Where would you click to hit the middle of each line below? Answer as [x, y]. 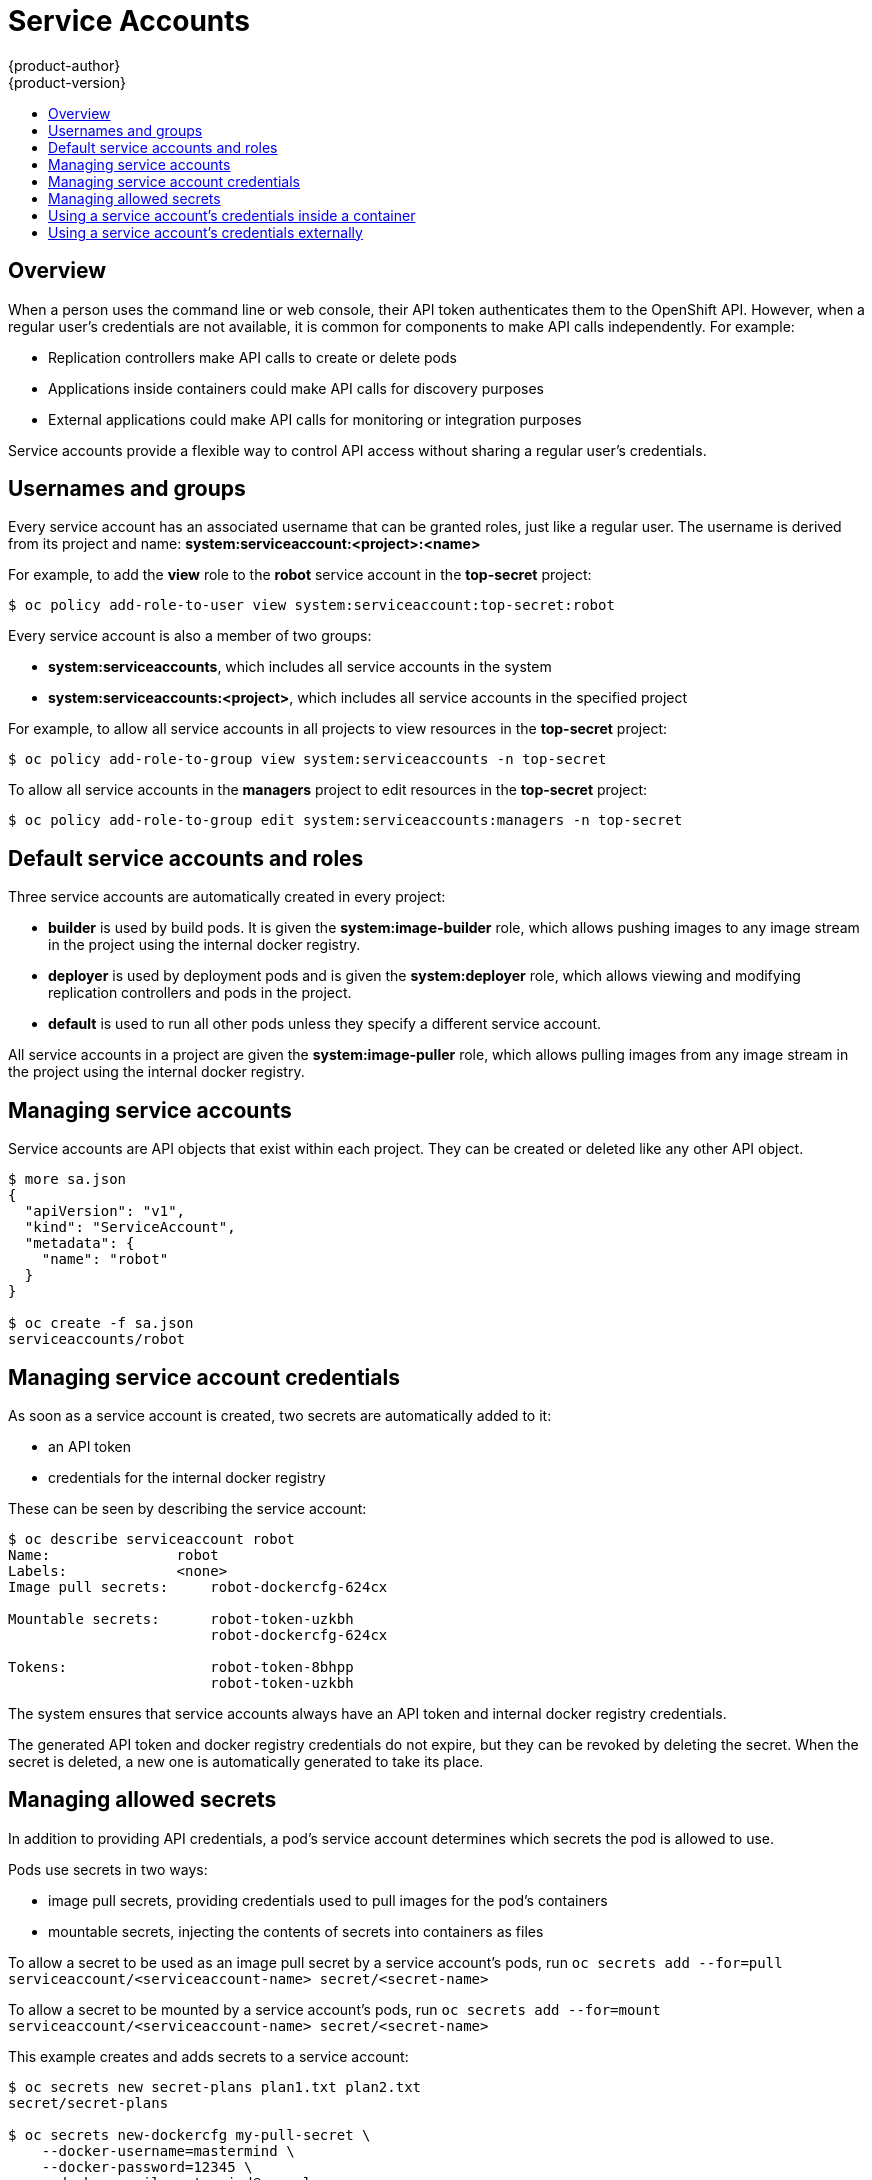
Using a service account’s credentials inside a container [232, 215]
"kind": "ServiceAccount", [130, 1227]
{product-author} [64, 65]
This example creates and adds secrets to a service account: [208, 2056]
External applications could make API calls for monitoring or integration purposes [315, 419]
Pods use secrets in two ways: [108, 1869]
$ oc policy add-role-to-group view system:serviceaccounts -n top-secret [307, 759]
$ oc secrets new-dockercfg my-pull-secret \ [189, 2134]
